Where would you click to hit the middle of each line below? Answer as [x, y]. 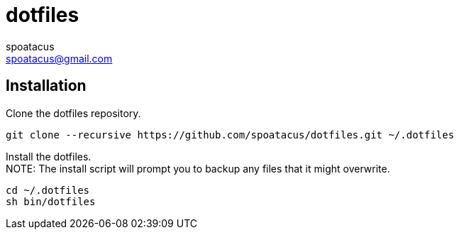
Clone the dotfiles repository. [73, 113]
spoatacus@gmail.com [59, 58]
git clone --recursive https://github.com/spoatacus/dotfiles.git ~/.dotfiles [230, 135]
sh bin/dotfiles [51, 201]
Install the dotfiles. [49, 156]
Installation [46, 86]
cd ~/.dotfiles [48, 190]
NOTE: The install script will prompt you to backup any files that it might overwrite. [198, 168]
